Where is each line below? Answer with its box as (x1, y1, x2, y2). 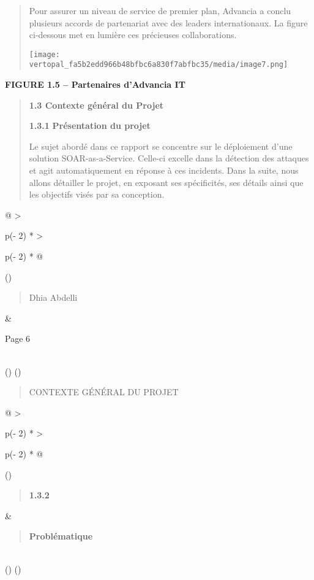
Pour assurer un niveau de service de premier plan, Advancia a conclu (29, 4, 291, 17)
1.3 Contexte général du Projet (29, 98, 164, 111)
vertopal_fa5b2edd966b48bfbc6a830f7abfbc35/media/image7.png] (29, 60, 288, 69)
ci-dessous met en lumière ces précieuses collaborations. (29, 28, 237, 41)
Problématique (29, 530, 93, 543)
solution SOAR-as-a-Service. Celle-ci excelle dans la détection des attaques (29, 152, 309, 164)
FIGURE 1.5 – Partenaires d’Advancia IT (5, 78, 185, 91)
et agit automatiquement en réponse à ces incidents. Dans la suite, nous (29, 164, 299, 177)
